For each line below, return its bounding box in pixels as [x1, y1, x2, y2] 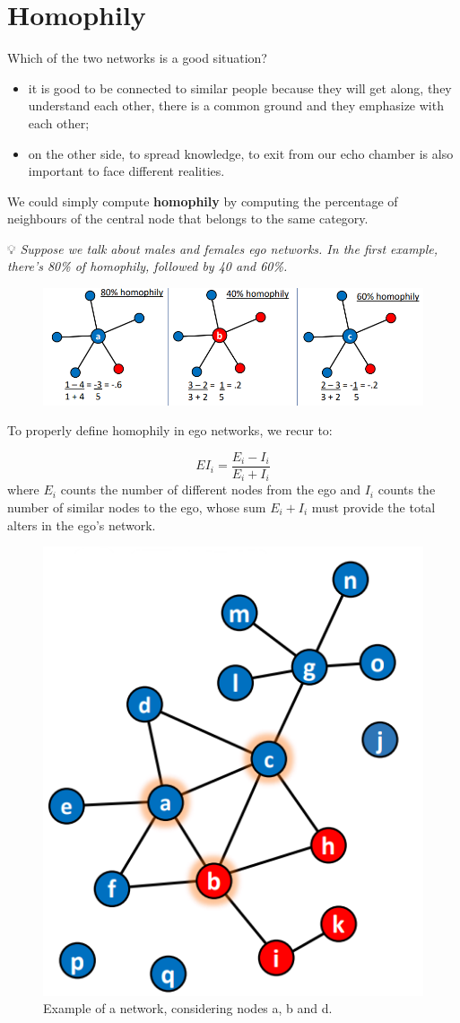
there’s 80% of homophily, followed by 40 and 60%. [7, 257, 288, 275]
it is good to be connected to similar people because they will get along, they [28, 78, 452, 97]
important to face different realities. [28, 162, 225, 180]
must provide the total [311, 497, 436, 516]
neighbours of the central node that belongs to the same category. [7, 209, 369, 228]
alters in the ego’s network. [7, 515, 156, 534]
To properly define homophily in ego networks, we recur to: [7, 421, 333, 440]
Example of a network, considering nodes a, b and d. [43, 999, 333, 1018]
